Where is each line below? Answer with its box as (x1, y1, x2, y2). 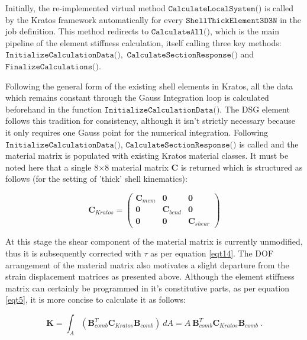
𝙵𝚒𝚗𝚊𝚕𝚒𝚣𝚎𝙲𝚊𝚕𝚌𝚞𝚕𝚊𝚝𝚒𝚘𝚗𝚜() (5, 62, 99, 71)
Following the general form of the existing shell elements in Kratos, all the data (5, 79, 293, 92)
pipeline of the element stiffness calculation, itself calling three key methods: (5, 36, 282, 49)
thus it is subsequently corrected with (5, 247, 141, 259)
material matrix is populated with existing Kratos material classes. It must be (5, 149, 289, 162)
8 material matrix (105, 161, 169, 173)
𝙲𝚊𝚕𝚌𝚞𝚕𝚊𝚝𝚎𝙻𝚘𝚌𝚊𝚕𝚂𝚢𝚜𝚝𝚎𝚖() (168, 5, 262, 13)
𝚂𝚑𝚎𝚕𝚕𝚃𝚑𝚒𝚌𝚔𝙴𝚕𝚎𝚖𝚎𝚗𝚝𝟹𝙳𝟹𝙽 (186, 16, 277, 25)
